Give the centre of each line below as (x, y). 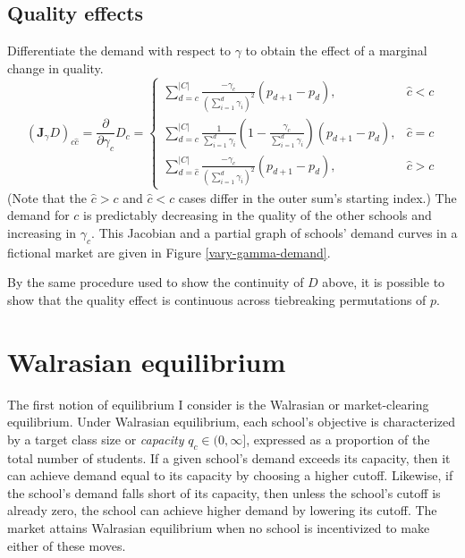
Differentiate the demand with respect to (119, 51)
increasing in (42, 232)
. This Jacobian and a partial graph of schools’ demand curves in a (275, 232)
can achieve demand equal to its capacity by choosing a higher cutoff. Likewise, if (230, 475)
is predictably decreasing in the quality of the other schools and (258, 215)
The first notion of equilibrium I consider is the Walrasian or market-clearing (218, 404)
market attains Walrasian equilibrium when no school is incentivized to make (219, 527)
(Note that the (47, 197)
